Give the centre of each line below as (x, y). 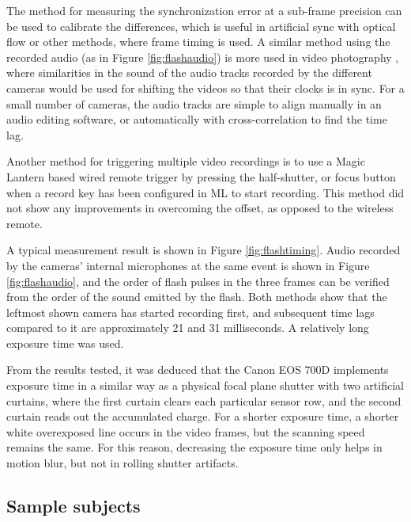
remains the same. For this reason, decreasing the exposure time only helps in (194, 447)
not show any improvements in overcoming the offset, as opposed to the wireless (200, 208)
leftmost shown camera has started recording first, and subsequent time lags (190, 312)
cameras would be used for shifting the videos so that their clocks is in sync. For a (205, 88)
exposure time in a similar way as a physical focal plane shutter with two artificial (205, 385)
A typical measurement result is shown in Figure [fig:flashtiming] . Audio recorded (204, 250)
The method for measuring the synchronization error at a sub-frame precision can (204, 10)
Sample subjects (74, 506)
